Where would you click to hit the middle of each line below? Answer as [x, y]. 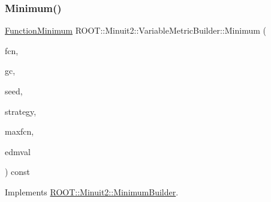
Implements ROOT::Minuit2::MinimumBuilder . [92, 191]
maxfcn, [19, 131]
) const [18, 172]
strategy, [21, 111]
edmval [18, 151]
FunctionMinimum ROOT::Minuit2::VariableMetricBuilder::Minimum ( [135, 30]
